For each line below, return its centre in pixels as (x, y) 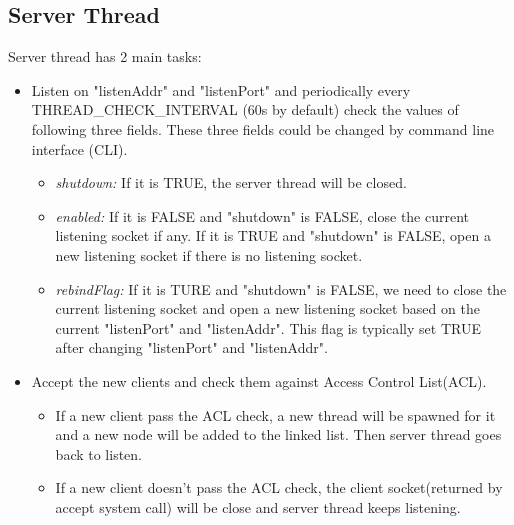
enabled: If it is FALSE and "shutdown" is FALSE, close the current (262, 215)
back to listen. (99, 453)
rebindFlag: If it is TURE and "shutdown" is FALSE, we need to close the (281, 288)
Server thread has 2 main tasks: (105, 56)
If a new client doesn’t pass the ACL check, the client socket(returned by (279, 487)
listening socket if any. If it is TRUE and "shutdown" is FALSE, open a (273, 235)
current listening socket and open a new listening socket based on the (267, 308)
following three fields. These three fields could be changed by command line (263, 128)
